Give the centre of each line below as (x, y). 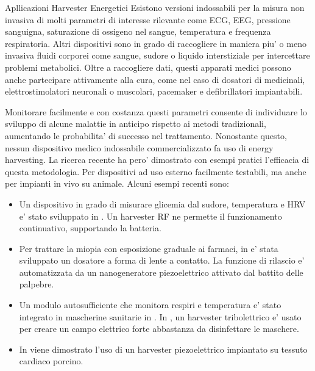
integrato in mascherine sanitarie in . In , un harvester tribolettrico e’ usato (160, 316)
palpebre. (37, 284)
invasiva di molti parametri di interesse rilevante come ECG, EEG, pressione (148, 19)
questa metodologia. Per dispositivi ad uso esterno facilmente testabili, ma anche (156, 171)
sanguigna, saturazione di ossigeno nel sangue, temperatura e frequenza (138, 31)
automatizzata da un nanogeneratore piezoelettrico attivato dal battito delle (161, 272)
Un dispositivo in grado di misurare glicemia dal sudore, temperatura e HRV (162, 204)
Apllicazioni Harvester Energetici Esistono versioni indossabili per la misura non (155, 7)
